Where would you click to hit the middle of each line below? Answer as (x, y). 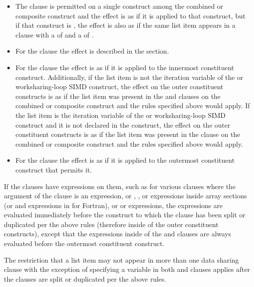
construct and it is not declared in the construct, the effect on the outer (123, 124)
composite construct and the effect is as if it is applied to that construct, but (130, 15)
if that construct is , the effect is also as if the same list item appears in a (125, 25)
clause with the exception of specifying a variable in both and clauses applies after (127, 269)
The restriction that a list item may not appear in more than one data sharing (121, 259)
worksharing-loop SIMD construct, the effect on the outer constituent (119, 86)
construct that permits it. (53, 169)
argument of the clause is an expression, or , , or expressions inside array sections (126, 196)
